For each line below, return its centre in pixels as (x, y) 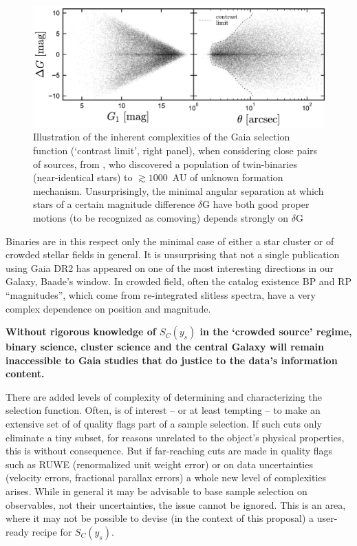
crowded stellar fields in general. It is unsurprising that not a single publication (173, 254)
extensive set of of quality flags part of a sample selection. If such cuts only (164, 424)
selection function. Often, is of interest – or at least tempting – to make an (163, 410)
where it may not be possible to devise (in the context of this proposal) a (160, 518)
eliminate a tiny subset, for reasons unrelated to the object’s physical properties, (175, 437)
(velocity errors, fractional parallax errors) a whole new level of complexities (166, 477)
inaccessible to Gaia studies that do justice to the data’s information (172, 360)
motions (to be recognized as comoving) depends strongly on (161, 217)
